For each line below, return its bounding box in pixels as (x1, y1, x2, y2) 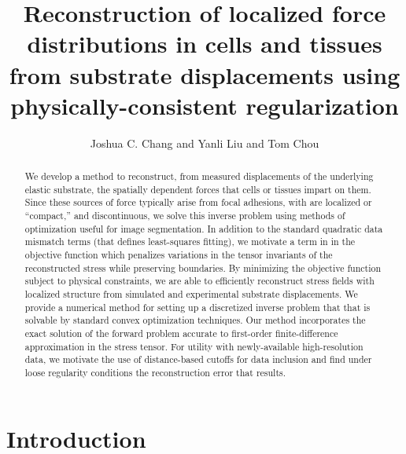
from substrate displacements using (9, 58, 400, 90)
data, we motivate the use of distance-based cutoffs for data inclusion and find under (24, 353, 372, 366)
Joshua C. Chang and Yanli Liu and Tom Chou (90, 134, 319, 151)
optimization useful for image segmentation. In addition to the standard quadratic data (24, 222, 383, 235)
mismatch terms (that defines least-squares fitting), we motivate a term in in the (24, 235, 356, 248)
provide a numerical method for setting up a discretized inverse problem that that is (24, 300, 371, 313)
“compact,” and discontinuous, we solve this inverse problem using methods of (24, 209, 345, 222)
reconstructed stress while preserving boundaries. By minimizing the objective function (24, 261, 382, 274)
